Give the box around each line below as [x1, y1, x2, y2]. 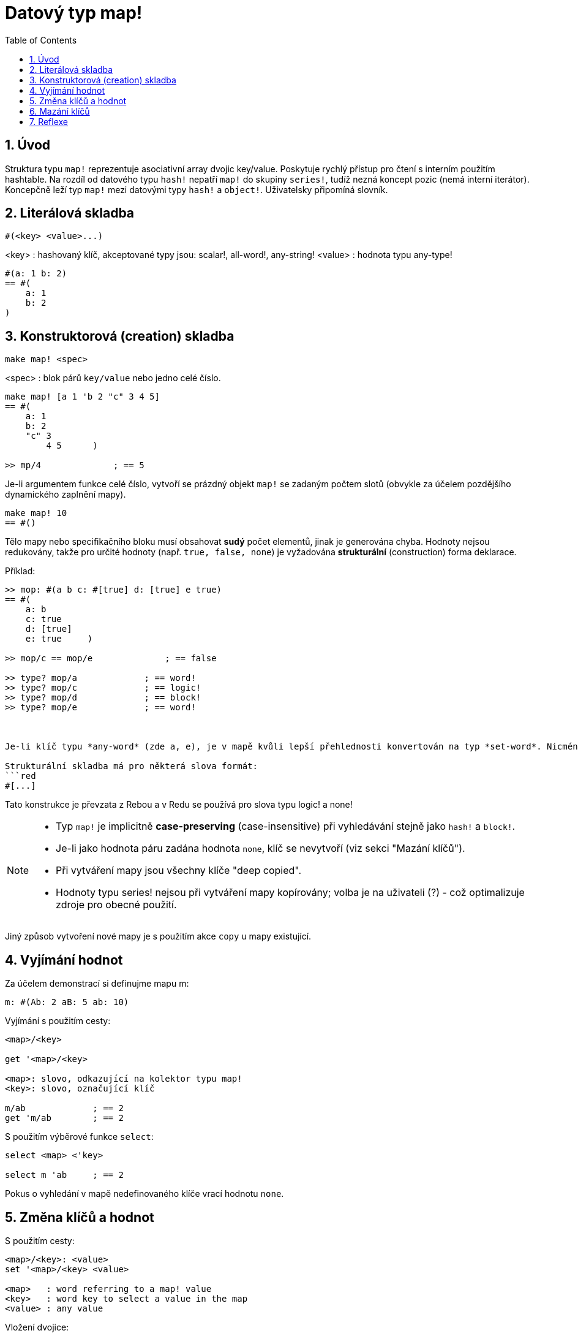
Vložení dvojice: [5, 1321, 69, 1332]
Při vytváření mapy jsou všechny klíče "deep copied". [56, 864, 302, 877]
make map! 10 [5, 508, 67, 518]
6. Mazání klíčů [29, 105, 90, 116]
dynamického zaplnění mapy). [5, 489, 126, 500]
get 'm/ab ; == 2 [5, 1113, 124, 1123]
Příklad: [5, 566, 36, 577]
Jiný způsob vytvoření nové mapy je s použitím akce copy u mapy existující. [5, 931, 312, 942]
